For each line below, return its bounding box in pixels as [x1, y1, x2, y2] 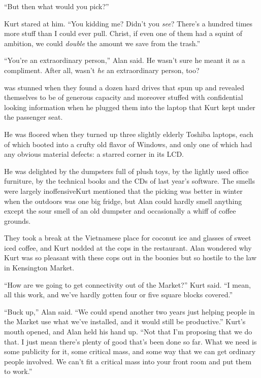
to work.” [4, 366, 32, 376]
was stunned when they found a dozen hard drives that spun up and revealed [4, 82, 244, 92]
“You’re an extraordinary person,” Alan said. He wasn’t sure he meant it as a [4, 55, 245, 65]
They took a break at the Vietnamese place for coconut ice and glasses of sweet [4, 232, 251, 243]
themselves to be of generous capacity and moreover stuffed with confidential [4, 92, 243, 102]
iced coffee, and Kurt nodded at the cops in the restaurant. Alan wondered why [4, 242, 252, 253]
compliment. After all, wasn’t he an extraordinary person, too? [4, 64, 200, 75]
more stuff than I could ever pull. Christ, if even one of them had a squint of [4, 28, 242, 39]
